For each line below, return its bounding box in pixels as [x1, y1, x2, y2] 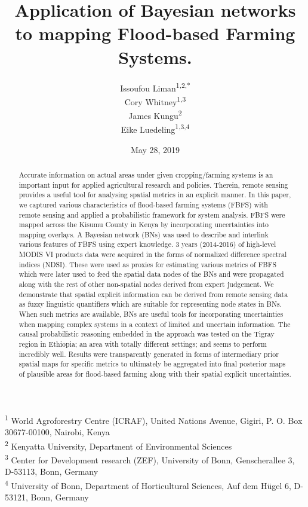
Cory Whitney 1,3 [124, 93, 186, 108]
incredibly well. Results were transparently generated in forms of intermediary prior [19, 349, 279, 359]
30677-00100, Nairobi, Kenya [5, 425, 110, 438]
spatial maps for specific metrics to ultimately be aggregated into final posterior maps [19, 359, 286, 369]
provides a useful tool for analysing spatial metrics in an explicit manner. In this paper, [19, 190, 291, 200]
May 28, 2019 [130, 143, 180, 155]
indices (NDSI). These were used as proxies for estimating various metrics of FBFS [19, 259, 277, 269]
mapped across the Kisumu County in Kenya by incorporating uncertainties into [19, 219, 269, 230]
